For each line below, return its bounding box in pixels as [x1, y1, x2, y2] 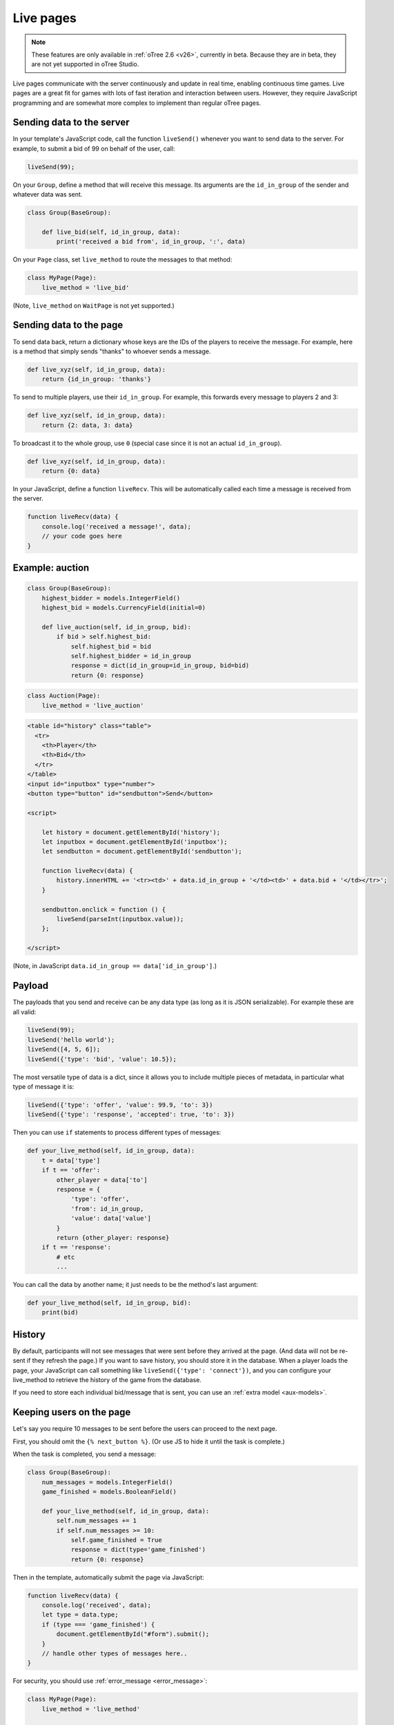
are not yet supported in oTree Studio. [31, 60, 139, 68]
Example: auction [12, 562, 90, 573]
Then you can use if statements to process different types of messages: [12, 1128, 221, 1136]
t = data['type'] [41, 1156, 101, 1164]
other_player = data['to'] [56, 1176, 148, 1183]
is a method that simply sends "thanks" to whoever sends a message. [12, 347, 211, 355]
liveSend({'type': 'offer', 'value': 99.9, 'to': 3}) [27, 1101, 213, 1109]
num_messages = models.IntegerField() [41, 1478, 173, 1486]
